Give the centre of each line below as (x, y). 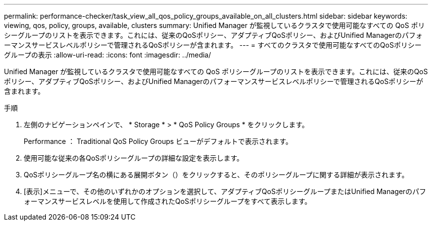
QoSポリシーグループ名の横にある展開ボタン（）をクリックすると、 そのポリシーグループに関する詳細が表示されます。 (216, 175)
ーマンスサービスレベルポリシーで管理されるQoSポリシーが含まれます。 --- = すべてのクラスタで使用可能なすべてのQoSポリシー (213, 45)
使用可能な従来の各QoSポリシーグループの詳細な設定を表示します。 (134, 158)
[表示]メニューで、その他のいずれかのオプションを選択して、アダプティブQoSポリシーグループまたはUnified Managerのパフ (225, 191)
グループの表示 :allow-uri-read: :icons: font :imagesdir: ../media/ (108, 55)
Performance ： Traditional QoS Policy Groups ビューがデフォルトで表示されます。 (158, 141)
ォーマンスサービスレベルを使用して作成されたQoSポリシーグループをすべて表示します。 (168, 201)
